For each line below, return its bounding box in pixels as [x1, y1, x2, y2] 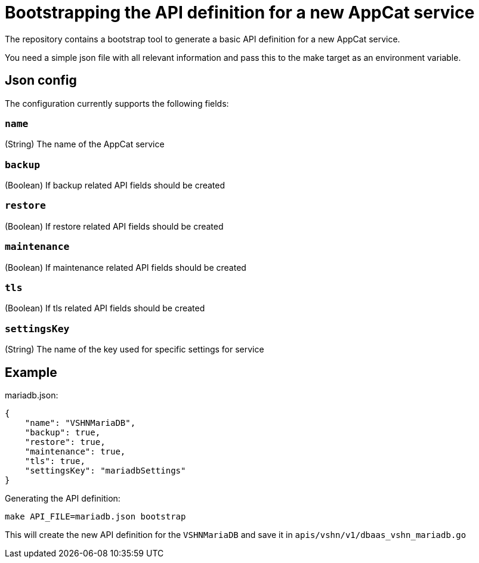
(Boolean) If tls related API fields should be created [5, 303, 205, 314]
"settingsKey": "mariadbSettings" [24, 465, 186, 475]
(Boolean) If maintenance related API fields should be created [5, 262, 246, 273]
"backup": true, [24, 427, 101, 437]
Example [5, 364, 57, 380]
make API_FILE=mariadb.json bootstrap [5, 511, 186, 521]
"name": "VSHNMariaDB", [24, 417, 136, 428]
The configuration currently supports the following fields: [5, 98, 229, 109]
